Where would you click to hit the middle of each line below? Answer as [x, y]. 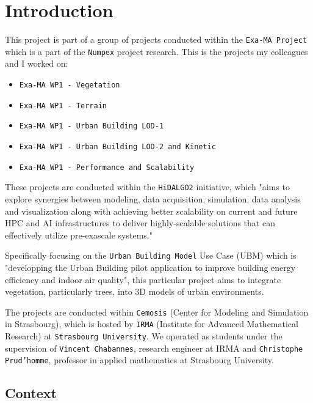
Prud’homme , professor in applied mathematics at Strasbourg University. [139, 360]
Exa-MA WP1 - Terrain [63, 105]
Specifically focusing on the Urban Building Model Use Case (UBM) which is [151, 255]
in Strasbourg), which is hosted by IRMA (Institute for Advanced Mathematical [152, 324]
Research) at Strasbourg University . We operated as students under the [144, 336]
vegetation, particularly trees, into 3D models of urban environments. [135, 291]
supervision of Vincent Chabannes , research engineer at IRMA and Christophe [154, 348]
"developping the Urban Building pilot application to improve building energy [150, 267]
